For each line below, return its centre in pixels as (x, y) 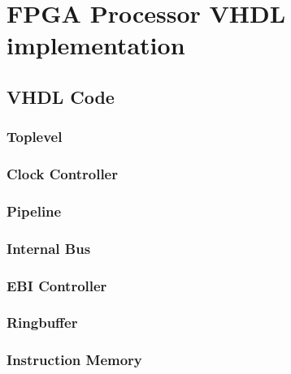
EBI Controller (57, 285)
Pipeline (34, 211)
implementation (96, 45)
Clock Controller (62, 174)
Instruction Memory (74, 360)
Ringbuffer (42, 322)
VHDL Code (61, 96)
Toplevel (35, 137)
